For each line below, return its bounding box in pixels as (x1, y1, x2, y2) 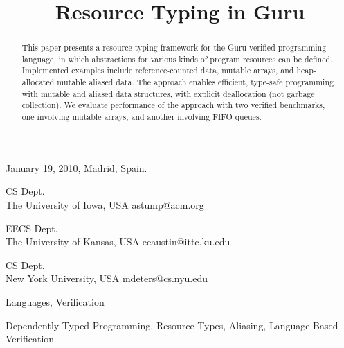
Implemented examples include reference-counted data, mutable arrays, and (21, 64, 294, 76)
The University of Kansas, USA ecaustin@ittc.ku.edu (6, 234, 230, 249)
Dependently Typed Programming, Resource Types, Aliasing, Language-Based (6, 317, 338, 332)
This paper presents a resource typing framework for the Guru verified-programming (21, 42, 327, 53)
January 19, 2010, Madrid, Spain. (6, 160, 147, 175)
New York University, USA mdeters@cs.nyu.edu (6, 271, 208, 286)
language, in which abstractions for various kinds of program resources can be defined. (21, 53, 333, 64)
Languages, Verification (6, 294, 105, 308)
